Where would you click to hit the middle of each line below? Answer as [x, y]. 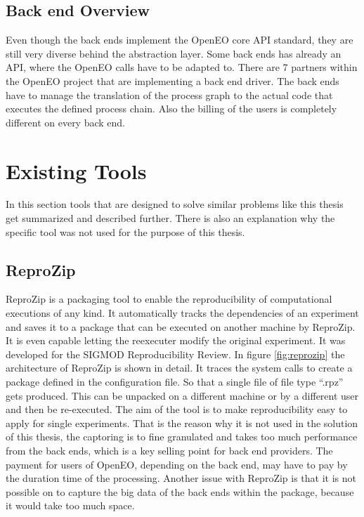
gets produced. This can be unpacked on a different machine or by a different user [182, 395]
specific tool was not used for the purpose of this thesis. [125, 231]
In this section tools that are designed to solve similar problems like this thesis [175, 204]
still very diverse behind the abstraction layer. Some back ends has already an [174, 53]
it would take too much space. [70, 505]
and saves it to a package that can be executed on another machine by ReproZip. [181, 326]
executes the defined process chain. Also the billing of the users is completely [171, 109]
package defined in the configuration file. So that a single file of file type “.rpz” [175, 382]
